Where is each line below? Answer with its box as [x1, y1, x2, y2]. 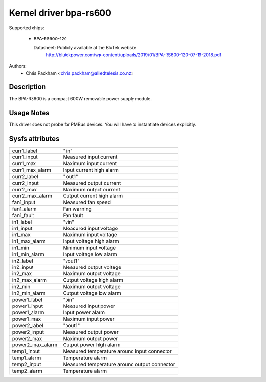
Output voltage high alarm [63, 277, 123, 284]
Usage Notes [9, 109, 50, 117]
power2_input [12, 329, 44, 336]
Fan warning [63, 205, 92, 212]
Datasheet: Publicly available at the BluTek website [33, 45, 137, 51]
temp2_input [12, 361, 41, 368]
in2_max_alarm [12, 277, 47, 284]
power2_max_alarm [12, 342, 58, 348]
